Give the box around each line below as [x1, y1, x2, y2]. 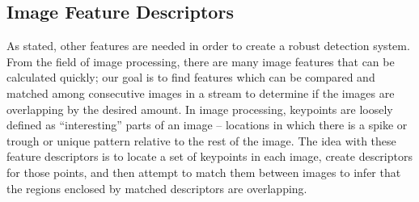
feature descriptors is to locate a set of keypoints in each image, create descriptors [6, 148, 413, 165]
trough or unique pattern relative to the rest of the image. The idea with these [6, 132, 396, 149]
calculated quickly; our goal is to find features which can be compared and [6, 69, 375, 86]
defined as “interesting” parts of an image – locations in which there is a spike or [6, 116, 408, 133]
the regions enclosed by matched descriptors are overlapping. [6, 179, 307, 196]
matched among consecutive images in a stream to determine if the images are [6, 84, 395, 101]
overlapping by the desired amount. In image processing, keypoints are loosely [6, 100, 393, 117]
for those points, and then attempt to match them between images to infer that [6, 163, 401, 180]
